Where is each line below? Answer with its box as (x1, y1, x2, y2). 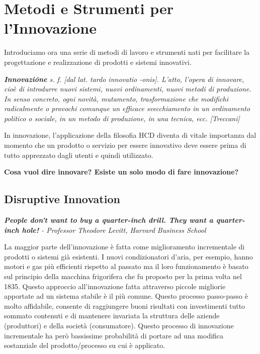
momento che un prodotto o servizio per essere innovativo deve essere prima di (4, 140, 246, 150)
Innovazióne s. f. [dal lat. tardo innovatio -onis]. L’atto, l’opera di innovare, (4, 73, 244, 84)
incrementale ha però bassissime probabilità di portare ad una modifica (4, 330, 224, 340)
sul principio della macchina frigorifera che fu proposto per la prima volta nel (4, 271, 242, 282)
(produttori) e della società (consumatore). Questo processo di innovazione (4, 320, 234, 330)
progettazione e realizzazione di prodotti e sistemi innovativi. (4, 56, 192, 67)
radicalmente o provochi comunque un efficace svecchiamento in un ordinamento (4, 103, 250, 114)
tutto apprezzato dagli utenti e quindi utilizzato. (4, 149, 153, 160)
